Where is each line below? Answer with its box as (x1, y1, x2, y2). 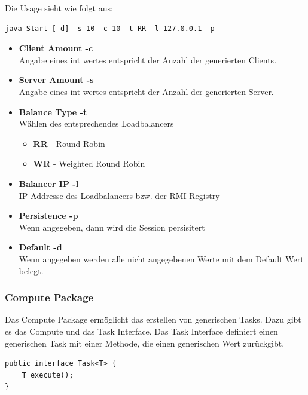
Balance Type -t (19, 105, 87, 118)
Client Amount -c (19, 42, 93, 54)
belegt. (19, 264, 44, 277)
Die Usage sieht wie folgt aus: (5, 2, 113, 14)
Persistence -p (19, 209, 78, 222)
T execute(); (22, 370, 74, 379)
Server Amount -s (19, 74, 94, 86)
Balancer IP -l (19, 177, 79, 189)
